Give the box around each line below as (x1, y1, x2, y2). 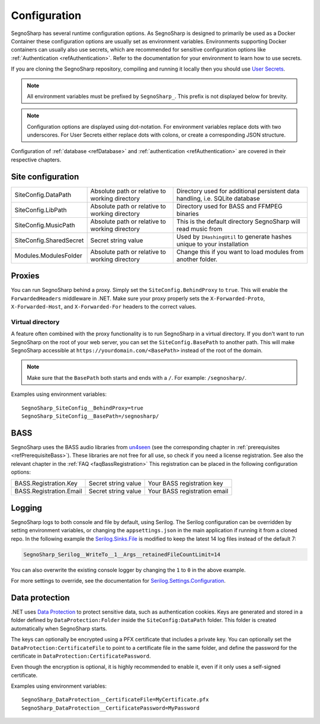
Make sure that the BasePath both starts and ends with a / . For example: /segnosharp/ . (27, 374, 247, 381)
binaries (176, 209, 199, 218)
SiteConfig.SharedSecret (14, 236, 84, 244)
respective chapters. (11, 156, 62, 163)
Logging (11, 503, 43, 513)
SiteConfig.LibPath (14, 205, 67, 214)
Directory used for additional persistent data (176, 187, 300, 195)
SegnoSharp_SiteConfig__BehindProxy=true (21, 404, 143, 411)
